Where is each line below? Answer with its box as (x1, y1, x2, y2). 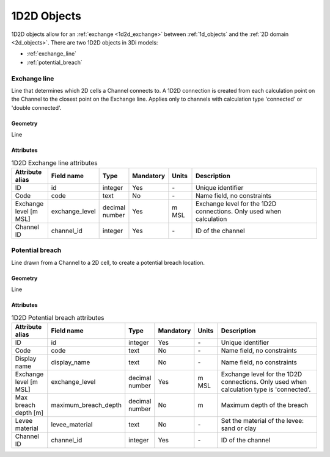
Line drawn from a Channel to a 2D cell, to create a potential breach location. (11, 259, 205, 266)
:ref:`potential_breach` (26, 59, 82, 66)
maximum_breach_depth (51, 400, 122, 409)
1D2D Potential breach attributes (11, 313, 105, 322)
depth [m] (15, 408, 44, 417)
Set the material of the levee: (221, 416, 304, 425)
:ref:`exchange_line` (26, 50, 76, 57)
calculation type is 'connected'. (221, 385, 311, 394)
